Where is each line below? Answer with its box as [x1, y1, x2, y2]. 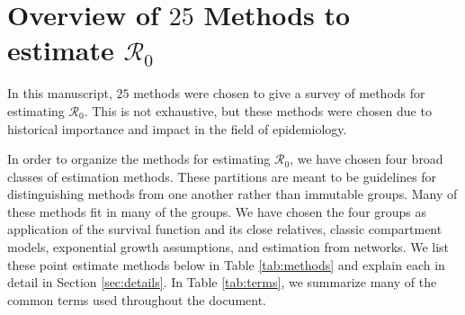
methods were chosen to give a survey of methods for [133, 84, 425, 103]
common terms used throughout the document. [7, 290, 267, 309]
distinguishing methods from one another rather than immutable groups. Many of [7, 184, 458, 203]
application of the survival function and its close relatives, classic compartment [7, 220, 443, 238]
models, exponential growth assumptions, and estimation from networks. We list [7, 238, 450, 256]
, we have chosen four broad [290, 149, 443, 168]
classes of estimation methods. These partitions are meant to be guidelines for [7, 166, 437, 185]
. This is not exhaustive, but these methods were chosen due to [84, 101, 432, 120]
